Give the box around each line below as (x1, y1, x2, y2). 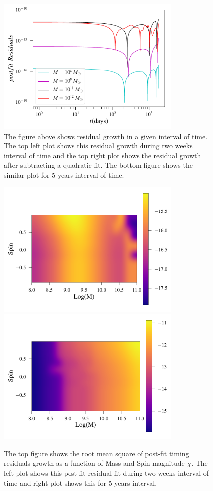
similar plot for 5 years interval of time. (4, 169, 124, 180)
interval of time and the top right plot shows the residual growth (4, 150, 201, 160)
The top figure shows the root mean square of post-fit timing (4, 448, 189, 458)
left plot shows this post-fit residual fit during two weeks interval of (4, 467, 209, 478)
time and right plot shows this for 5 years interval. (4, 477, 157, 488)
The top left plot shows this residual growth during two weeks (4, 140, 193, 151)
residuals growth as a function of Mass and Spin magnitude (4, 458, 185, 468)
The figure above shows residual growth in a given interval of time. (4, 131, 208, 141)
